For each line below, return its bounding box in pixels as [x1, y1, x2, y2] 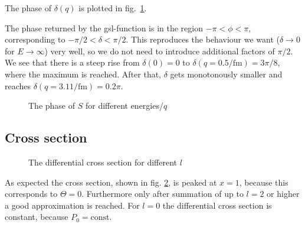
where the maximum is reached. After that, [5, 67, 162, 80]
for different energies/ [85, 99, 163, 112]
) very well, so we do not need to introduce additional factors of [44, 44, 275, 57]
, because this [239, 176, 288, 188]
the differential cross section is [162, 199, 272, 211]
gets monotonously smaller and [170, 67, 283, 80]
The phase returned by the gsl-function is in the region [5, 21, 203, 34]
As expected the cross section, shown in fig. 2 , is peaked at [5, 176, 217, 188]
